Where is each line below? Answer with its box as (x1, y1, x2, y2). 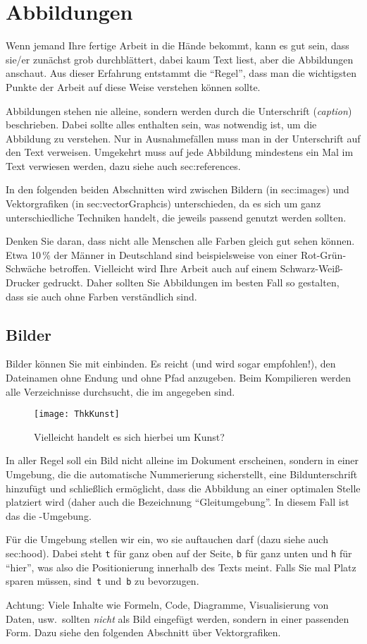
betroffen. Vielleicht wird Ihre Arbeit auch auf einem (49, 261, 278, 276)
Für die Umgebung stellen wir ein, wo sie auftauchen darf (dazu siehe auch (6, 532, 328, 547)
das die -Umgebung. (6, 508, 92, 523)
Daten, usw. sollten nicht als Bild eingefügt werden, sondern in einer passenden (6, 611, 349, 626)
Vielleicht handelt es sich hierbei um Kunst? (34, 429, 225, 444)
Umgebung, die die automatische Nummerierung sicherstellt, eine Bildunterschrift (6, 467, 358, 482)
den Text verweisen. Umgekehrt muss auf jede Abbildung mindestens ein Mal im (6, 145, 354, 159)
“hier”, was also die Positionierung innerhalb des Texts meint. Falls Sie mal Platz (6, 559, 356, 574)
